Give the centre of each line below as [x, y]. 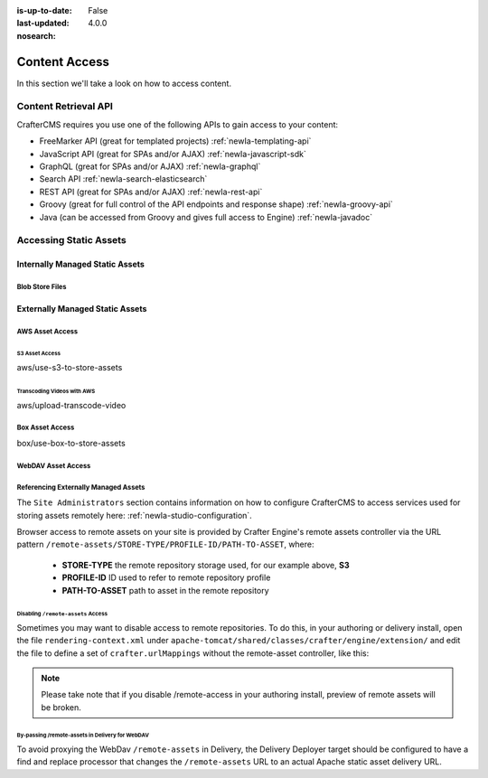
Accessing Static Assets [71, 240]
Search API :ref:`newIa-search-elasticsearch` [123, 179]
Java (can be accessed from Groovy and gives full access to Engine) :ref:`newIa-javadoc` [206, 217]
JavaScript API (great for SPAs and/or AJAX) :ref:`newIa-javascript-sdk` [173, 154]
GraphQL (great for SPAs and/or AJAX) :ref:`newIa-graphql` [150, 166]
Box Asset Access [46, 428]
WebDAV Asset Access [54, 465]
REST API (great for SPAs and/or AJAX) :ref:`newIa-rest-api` [151, 192]
